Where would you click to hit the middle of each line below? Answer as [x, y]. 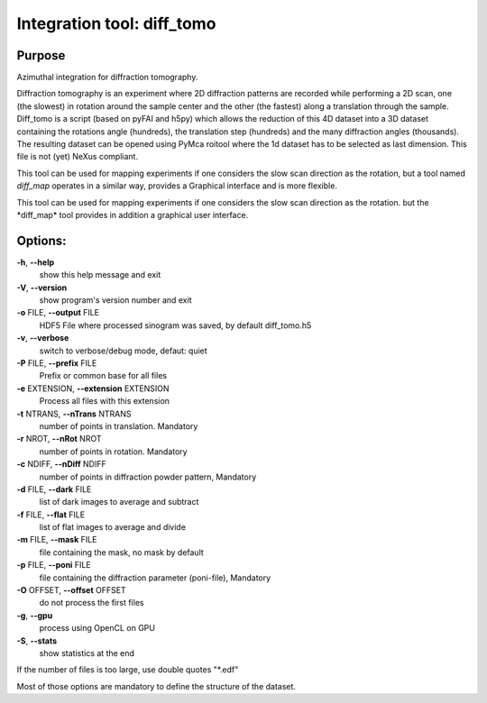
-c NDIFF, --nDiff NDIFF [62, 464]
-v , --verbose [43, 338]
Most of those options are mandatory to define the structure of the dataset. [156, 686]
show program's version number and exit [115, 300]
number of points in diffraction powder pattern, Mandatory [148, 477]
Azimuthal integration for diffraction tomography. [107, 78]
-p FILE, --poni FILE [54, 565]
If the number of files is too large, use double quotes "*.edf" [128, 670]
